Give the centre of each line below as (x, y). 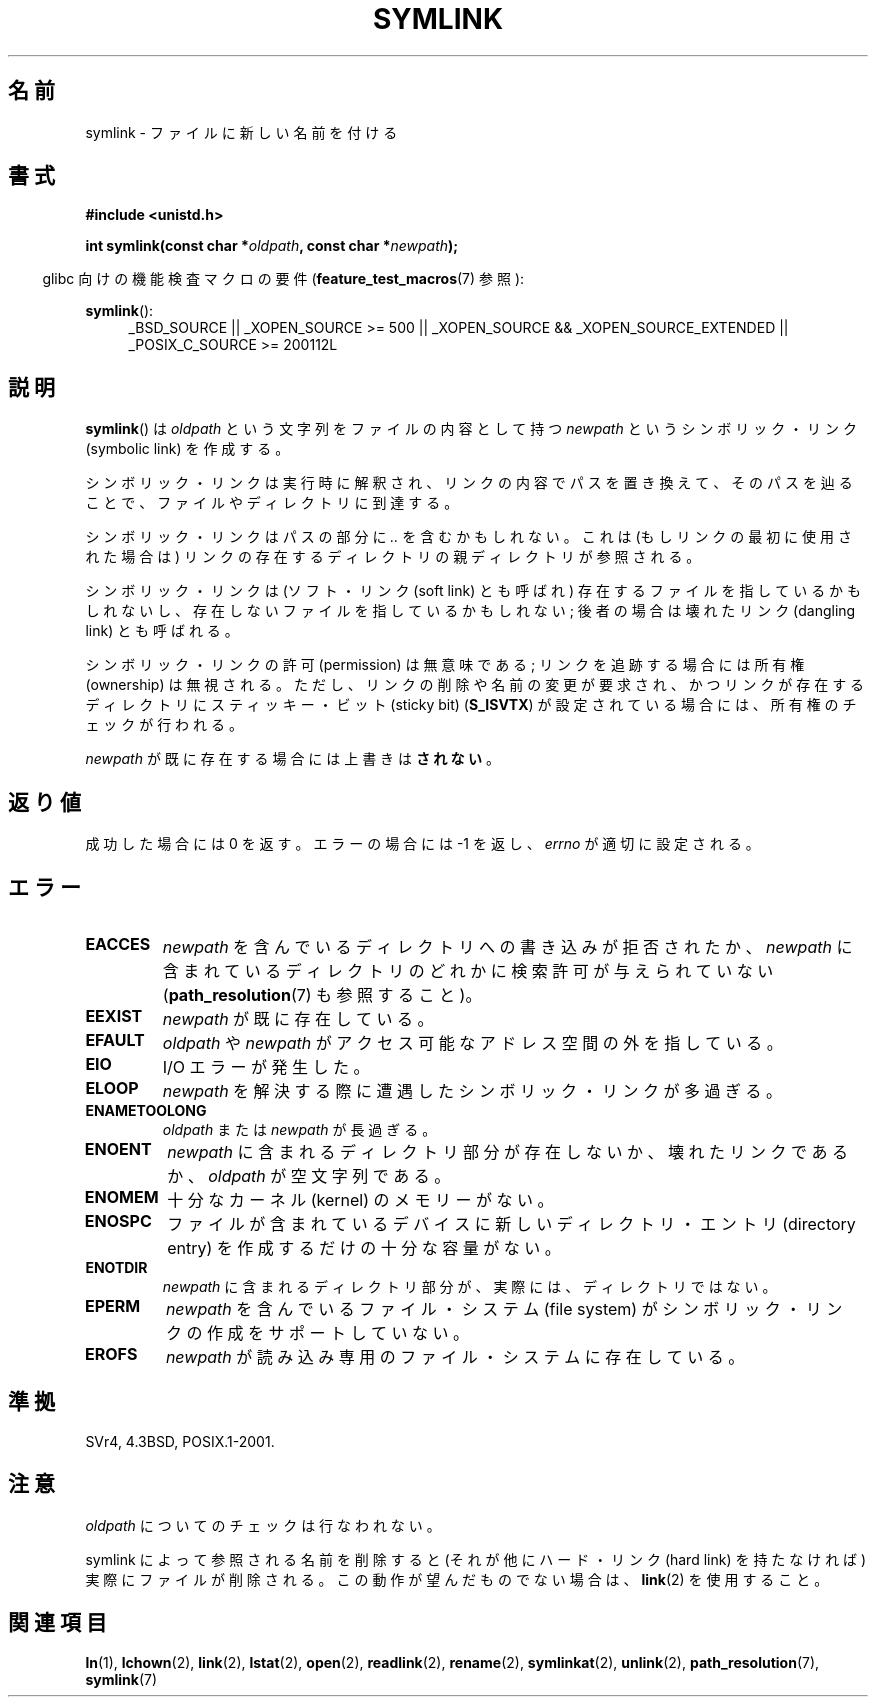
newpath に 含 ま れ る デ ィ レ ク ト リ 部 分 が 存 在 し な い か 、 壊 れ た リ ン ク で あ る (507, 1151)
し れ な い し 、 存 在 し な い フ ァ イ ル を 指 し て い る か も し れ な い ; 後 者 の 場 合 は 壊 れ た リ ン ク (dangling (470, 611)
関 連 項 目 (57, 1623)
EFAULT (115, 1039)
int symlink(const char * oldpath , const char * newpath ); (272, 246)
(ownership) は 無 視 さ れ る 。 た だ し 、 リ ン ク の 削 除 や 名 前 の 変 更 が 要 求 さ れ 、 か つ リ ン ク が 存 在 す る (475, 685)
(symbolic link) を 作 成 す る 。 (187, 449)
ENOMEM (121, 1196)
